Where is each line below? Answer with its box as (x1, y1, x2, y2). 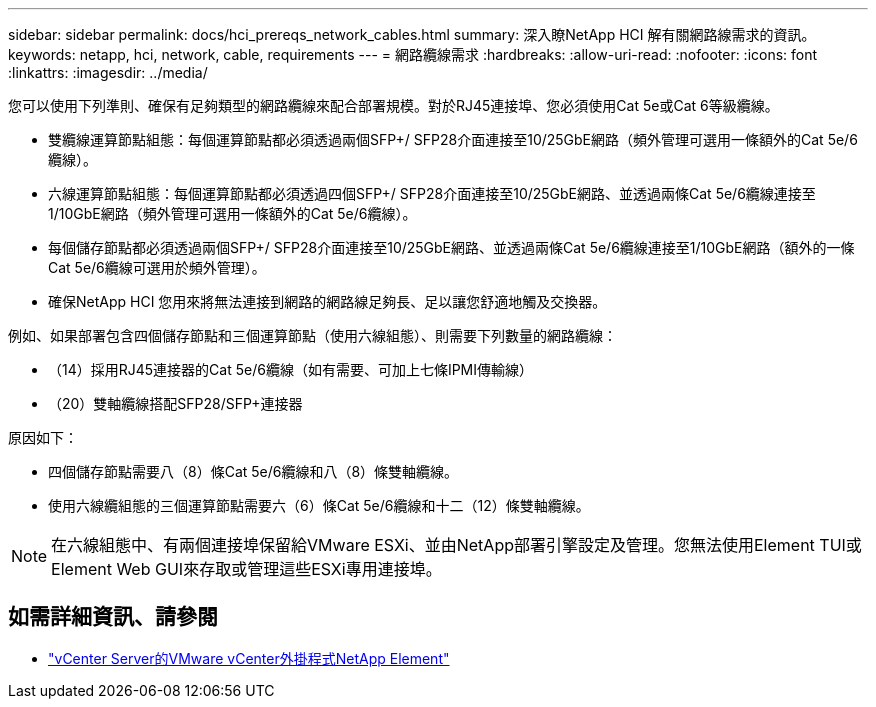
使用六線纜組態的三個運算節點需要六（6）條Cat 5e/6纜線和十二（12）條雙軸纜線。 (48, 497, 590, 514)
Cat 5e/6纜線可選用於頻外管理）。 (48, 259, 266, 276)
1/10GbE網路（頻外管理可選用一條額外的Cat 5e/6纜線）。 (48, 205, 417, 222)
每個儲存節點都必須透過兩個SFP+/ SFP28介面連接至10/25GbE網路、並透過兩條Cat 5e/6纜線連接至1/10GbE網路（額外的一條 (48, 239, 855, 256)
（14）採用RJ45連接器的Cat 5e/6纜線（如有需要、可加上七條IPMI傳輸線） (48, 361, 533, 378)
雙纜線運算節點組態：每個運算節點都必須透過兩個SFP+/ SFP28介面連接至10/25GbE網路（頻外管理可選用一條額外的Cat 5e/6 (48, 131, 858, 148)
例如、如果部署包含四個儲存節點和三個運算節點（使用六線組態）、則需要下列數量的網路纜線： (8, 327, 617, 344)
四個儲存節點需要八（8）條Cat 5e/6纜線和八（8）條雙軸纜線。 (48, 463, 459, 480)
